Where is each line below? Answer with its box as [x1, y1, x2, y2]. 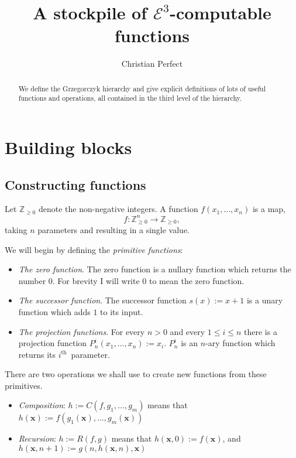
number [18, 274, 46, 286]
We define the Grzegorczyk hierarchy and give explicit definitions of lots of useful [18, 83, 266, 93]
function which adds [18, 305, 91, 317]
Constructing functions [5, 175, 146, 193]
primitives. [5, 379, 43, 391]
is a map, [252, 203, 285, 215]
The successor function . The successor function [18, 294, 187, 306]
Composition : [18, 399, 66, 411]
